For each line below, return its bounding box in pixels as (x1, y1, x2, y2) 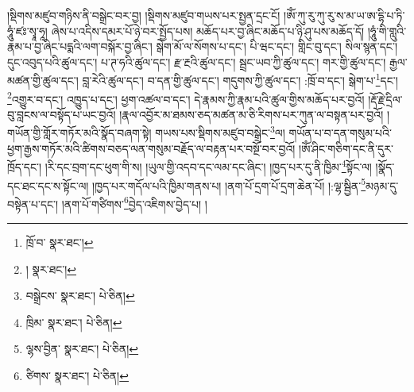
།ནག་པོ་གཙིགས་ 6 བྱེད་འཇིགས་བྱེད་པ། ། (61, 193, 207, 212)
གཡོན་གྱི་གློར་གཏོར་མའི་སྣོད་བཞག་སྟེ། (7, 125, 152, 141)
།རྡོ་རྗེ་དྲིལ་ (368, 90, 403, 107)
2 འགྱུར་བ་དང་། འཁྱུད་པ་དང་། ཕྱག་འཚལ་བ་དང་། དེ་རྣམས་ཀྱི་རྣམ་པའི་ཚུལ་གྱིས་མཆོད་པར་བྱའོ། (7, 88, 365, 107)
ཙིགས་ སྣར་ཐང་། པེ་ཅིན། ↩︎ (25, 367, 129, 384)
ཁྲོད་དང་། (7, 158, 42, 175)
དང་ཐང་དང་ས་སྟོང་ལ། (7, 177, 89, 194)
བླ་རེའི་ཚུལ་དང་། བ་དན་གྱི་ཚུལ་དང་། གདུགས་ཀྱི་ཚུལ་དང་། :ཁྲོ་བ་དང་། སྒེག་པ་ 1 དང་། (82, 70, 398, 89)
